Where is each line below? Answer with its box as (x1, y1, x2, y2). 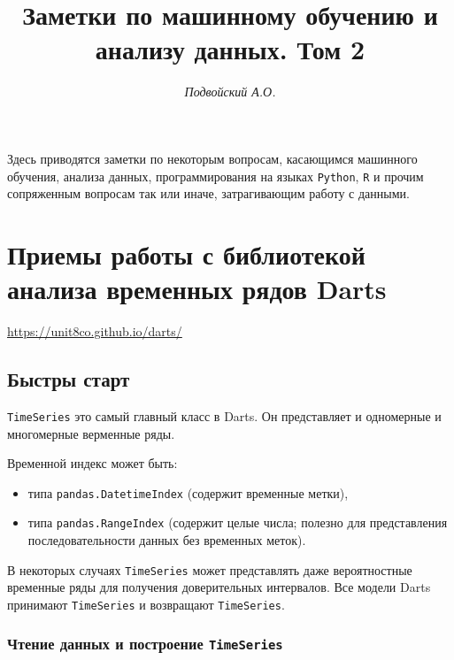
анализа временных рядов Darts (7, 271, 387, 307)
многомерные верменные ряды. (7, 424, 175, 442)
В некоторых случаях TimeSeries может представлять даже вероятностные (7, 560, 412, 579)
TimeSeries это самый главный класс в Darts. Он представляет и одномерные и (7, 406, 442, 425)
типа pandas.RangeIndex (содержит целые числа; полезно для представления (27, 513, 448, 532)
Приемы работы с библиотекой (7, 235, 366, 272)
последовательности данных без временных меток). (27, 531, 306, 549)
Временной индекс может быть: (7, 454, 178, 472)
